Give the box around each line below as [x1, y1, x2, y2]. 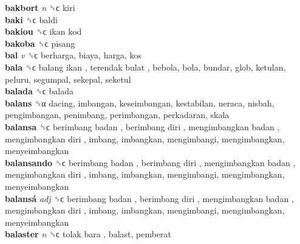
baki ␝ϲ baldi [5, 13, 58, 26]
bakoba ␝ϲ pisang [5, 37, 75, 49]
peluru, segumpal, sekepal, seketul [5, 72, 131, 85]
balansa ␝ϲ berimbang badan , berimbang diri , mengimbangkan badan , [5, 120, 280, 133]
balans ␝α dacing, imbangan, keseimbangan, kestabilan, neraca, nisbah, [5, 96, 274, 109]
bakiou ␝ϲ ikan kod [5, 25, 82, 38]
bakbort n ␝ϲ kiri [5, 1, 75, 13]
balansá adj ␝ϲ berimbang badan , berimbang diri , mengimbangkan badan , [5, 192, 294, 204]
